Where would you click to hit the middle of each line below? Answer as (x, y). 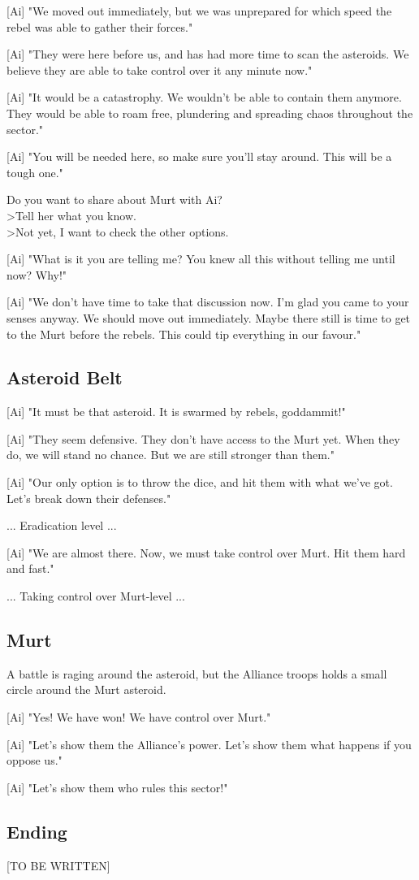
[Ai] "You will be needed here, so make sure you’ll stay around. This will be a (199, 156)
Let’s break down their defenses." (89, 498)
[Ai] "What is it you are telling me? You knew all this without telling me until (201, 259)
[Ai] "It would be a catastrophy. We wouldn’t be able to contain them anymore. (204, 97)
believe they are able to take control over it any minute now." (160, 69)
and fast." (30, 568)
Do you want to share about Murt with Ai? (114, 199)
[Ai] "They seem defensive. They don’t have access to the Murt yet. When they (203, 438)
